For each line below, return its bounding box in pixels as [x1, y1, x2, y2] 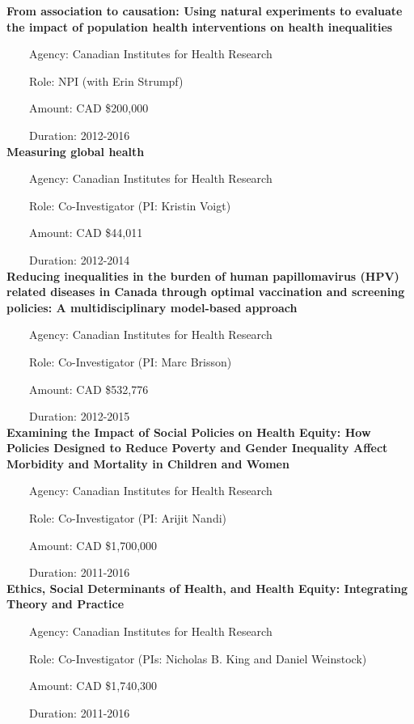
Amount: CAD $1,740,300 [28, 677, 158, 694]
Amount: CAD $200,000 [28, 99, 149, 116]
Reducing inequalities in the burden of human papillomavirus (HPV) [6, 267, 399, 284]
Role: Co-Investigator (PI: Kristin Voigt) [28, 197, 231, 214]
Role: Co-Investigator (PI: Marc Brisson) [28, 353, 232, 370]
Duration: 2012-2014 [28, 251, 130, 268]
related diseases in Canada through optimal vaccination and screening [6, 283, 405, 300]
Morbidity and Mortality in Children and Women [6, 455, 289, 472]
